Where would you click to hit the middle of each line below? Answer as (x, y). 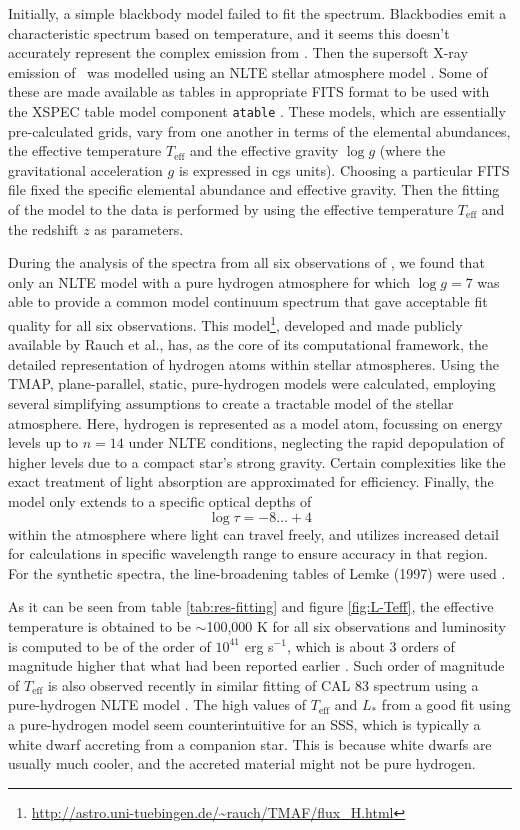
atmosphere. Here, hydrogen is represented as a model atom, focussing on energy (255, 422)
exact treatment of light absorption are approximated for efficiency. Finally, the (251, 481)
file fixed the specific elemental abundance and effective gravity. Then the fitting (254, 189)
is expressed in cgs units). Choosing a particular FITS (344, 169)
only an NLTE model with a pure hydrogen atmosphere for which (209, 281)
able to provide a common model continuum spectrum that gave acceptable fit (248, 301)
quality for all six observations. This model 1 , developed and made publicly (235, 323)
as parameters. (139, 228)
